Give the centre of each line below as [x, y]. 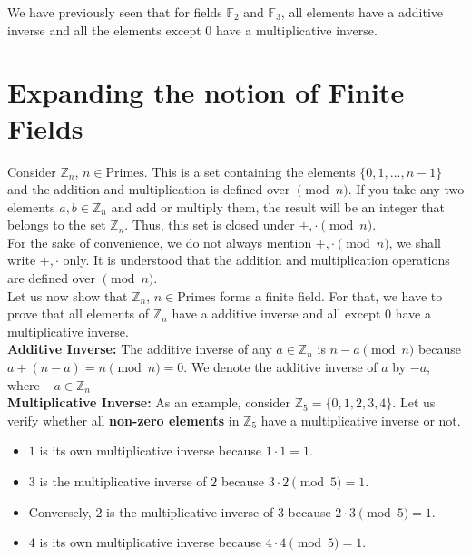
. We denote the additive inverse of [280, 367]
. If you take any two [406, 189]
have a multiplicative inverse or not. [361, 420]
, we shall [415, 242]
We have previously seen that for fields [115, 12]
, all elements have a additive [362, 12]
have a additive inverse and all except [276, 313]
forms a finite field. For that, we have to [331, 295]
